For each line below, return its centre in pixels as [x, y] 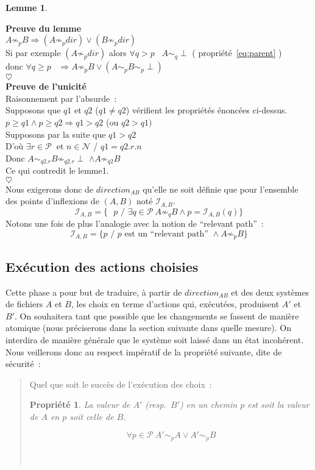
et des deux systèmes [270, 292]
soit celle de [92, 416]
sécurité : [23, 364]
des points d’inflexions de [52, 201]
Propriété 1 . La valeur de [80, 404]
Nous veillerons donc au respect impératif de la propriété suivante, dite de [144, 351]
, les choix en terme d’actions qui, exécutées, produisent [175, 304]
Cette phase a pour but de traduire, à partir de [94, 292]
